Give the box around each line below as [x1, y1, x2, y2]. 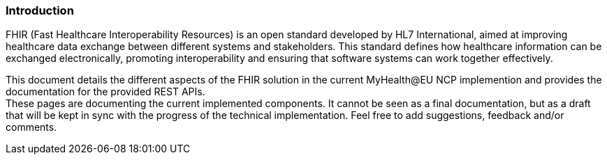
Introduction [6, 3, 74, 17]
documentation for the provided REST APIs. [6, 86, 205, 98]
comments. [6, 121, 57, 134]
